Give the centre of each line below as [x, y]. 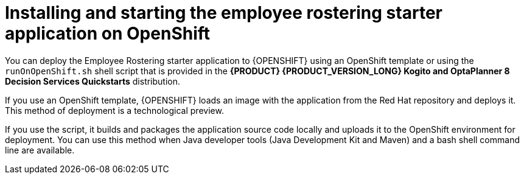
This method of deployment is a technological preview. [114, 110]
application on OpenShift [108, 33]
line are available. [40, 150]
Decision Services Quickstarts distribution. [93, 81]
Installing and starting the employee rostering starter [224, 13]
